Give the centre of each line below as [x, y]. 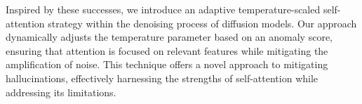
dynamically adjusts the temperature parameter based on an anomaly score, [169, 37]
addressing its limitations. [61, 92]
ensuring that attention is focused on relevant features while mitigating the [167, 50]
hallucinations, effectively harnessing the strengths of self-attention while [162, 78]
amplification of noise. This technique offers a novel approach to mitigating [167, 64]
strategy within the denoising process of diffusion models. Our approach [202, 23]
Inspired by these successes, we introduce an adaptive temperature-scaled [163, 9]
